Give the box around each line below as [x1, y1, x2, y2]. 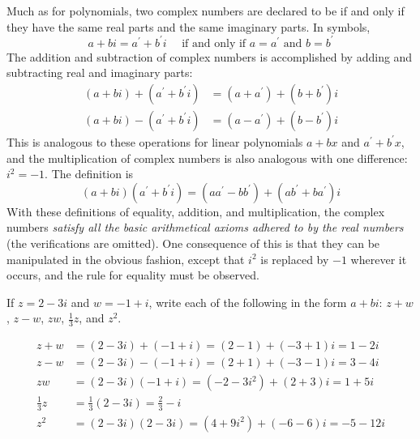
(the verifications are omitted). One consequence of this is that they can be [6, 234, 380, 251]
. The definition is [45, 165, 134, 182]
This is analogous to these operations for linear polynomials [6, 133, 303, 150]
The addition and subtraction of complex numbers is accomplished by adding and [6, 48, 413, 65]
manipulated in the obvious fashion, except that [6, 250, 245, 267]
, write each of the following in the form [148, 293, 347, 310]
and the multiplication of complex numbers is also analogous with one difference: [6, 149, 408, 166]
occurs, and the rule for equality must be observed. [6, 266, 259, 283]
